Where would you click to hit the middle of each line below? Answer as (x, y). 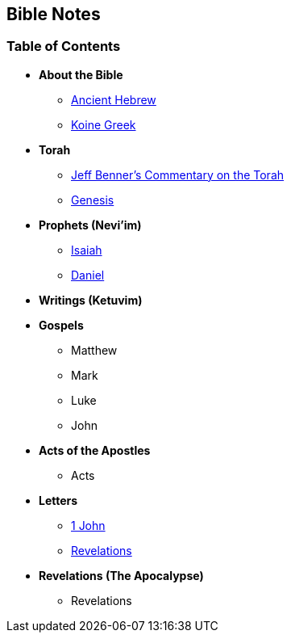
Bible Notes (54, 14)
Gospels (61, 325)
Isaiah (87, 250)
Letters (58, 500)
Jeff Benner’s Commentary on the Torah (178, 174)
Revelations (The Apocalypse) (121, 575)
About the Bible (81, 74)
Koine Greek (104, 124)
